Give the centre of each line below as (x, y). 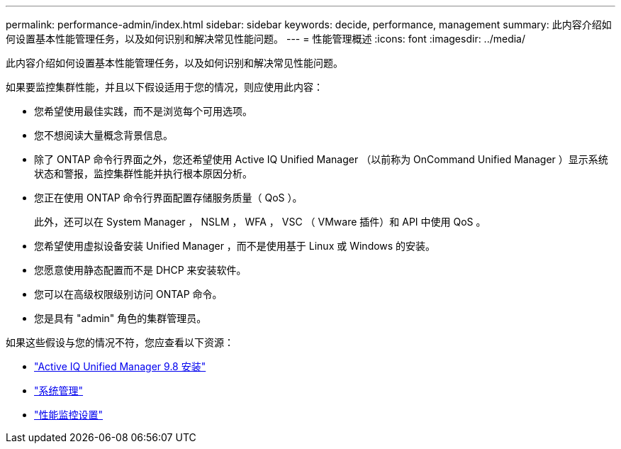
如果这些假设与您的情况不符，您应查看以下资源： (120, 342)
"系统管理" (59, 390)
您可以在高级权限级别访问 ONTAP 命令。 (128, 294)
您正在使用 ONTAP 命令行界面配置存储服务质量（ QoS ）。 (168, 198)
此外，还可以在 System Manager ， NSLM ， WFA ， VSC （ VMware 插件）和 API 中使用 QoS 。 (260, 222)
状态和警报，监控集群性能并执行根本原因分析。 (143, 173)
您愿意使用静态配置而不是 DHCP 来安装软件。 (140, 270)
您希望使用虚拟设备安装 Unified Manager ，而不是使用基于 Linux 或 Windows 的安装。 (235, 246)
